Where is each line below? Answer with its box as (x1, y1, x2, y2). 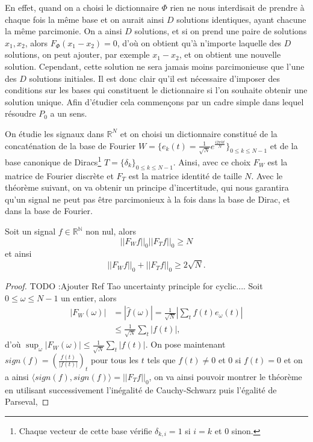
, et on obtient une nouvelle (179, 48, 281, 61)
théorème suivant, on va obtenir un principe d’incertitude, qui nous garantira (5, 181, 289, 194)
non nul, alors (85, 225, 136, 238)
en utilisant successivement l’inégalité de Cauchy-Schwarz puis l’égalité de (5, 383, 277, 396)
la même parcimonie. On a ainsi (5, 25, 122, 37)
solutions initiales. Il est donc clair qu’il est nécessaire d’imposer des (29, 72, 280, 84)
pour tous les (90, 354, 139, 366)
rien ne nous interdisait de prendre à (170, 1, 305, 13)
